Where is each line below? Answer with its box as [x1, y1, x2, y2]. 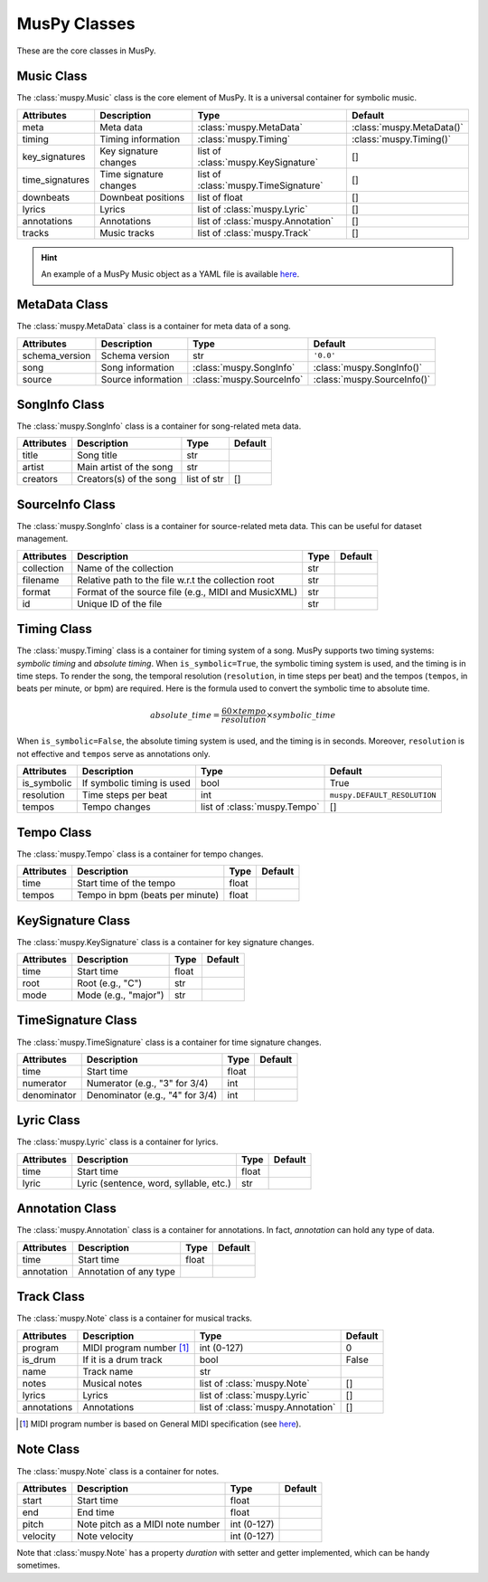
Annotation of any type [78, 1265, 176, 1277]
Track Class [16, 1289, 85, 1304]
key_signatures [22, 150, 86, 163]
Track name [82, 1365, 134, 1378]
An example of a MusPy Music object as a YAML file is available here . [41, 269, 300, 279]
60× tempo [221, 706, 267, 716]
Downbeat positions [99, 191, 185, 204]
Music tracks [99, 226, 155, 239]
